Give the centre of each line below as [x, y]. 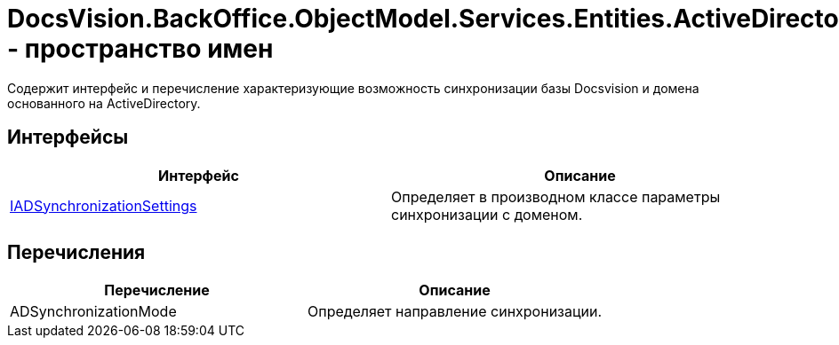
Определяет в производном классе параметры [556, 196]
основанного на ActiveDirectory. [104, 103]
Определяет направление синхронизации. [455, 312]
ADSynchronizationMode [93, 312]
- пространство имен [140, 49]
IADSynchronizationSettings [104, 205]
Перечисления [76, 253]
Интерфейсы [68, 137]
